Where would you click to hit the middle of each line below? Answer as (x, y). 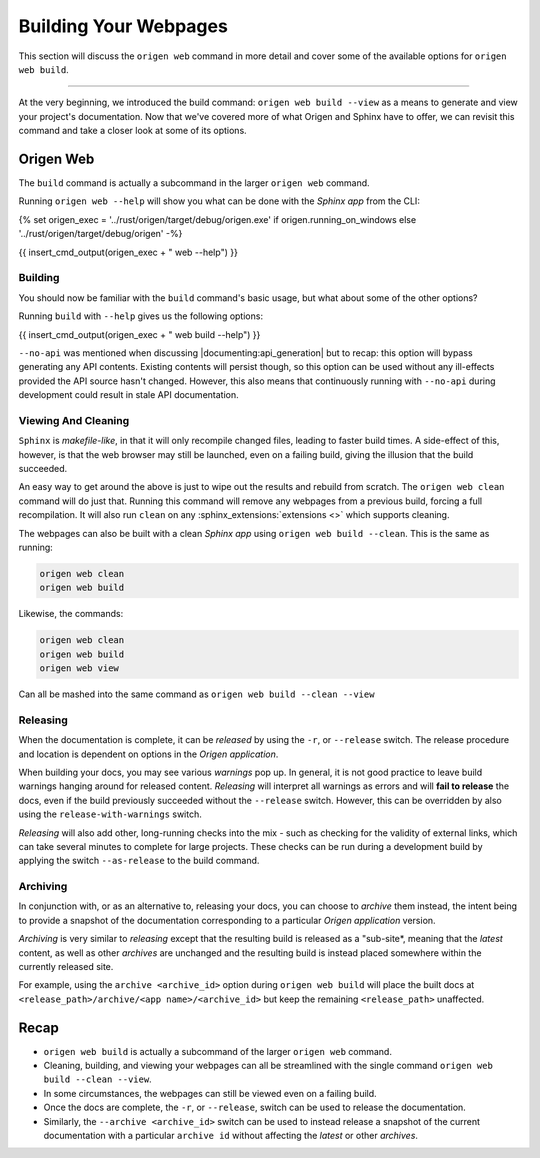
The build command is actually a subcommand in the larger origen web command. (194, 183)
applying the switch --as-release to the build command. (139, 861)
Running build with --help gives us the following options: (141, 316)
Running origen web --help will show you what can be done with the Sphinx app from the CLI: (219, 201)
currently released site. (66, 967)
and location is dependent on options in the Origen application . (148, 754)
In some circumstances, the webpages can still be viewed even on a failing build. (210, 1093)
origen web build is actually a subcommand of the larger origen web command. (217, 1051)
